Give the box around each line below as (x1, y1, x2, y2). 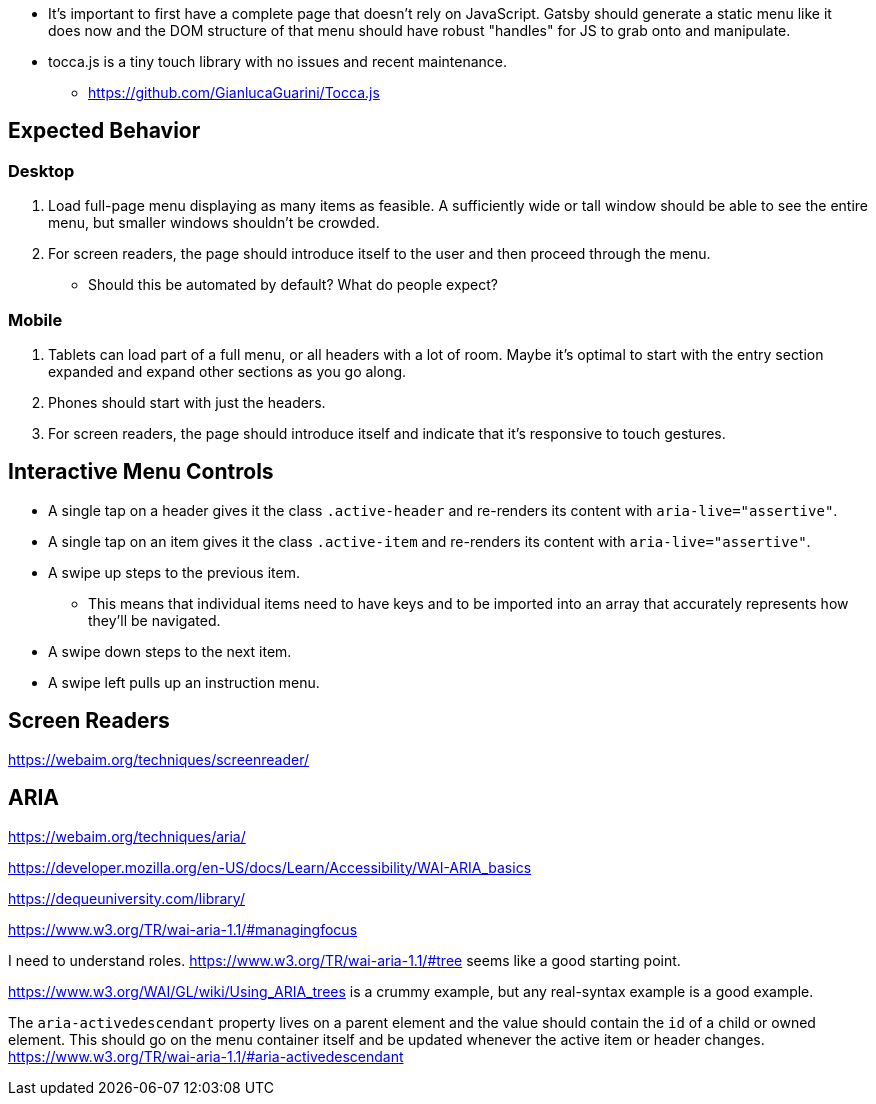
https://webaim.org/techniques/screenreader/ (8, 750, 309, 768)
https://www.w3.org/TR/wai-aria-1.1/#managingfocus (8, 920, 358, 938)
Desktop (8, 160, 75, 181)
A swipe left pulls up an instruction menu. (48, 673, 320, 691)
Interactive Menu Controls (8, 459, 274, 485)
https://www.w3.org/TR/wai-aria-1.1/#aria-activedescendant (8, 1047, 404, 1065)
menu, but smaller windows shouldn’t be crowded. (48, 214, 380, 232)
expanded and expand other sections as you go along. (48, 362, 407, 380)
